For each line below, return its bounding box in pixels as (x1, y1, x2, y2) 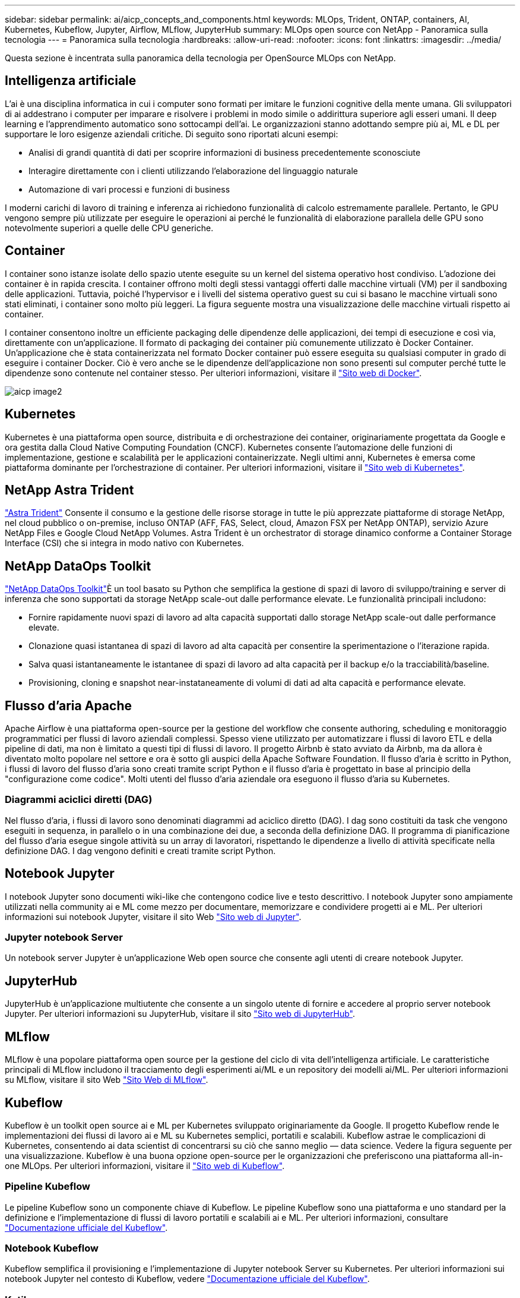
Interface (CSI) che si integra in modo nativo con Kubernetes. (5, 538, 244, 549)
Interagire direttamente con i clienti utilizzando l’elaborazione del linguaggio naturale (28, 165, 358, 176)
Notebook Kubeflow (5, 1242, 99, 1255)
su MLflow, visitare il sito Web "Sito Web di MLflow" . (5, 1075, 208, 1085)
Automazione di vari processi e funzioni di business (28, 184, 230, 194)
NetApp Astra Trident (5, 482, 134, 497)
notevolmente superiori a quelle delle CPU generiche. (5, 222, 214, 233)
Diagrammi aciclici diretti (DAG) (5, 793, 153, 806)
